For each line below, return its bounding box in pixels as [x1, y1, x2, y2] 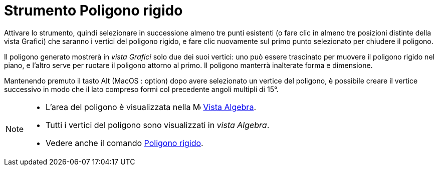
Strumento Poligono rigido [4, 2, 183, 19]
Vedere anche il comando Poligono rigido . [46, 137, 203, 148]
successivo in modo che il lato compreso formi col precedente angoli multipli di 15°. [4, 84, 279, 93]
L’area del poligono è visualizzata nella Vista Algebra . [46, 101, 256, 112]
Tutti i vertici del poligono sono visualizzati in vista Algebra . [46, 119, 270, 130]
